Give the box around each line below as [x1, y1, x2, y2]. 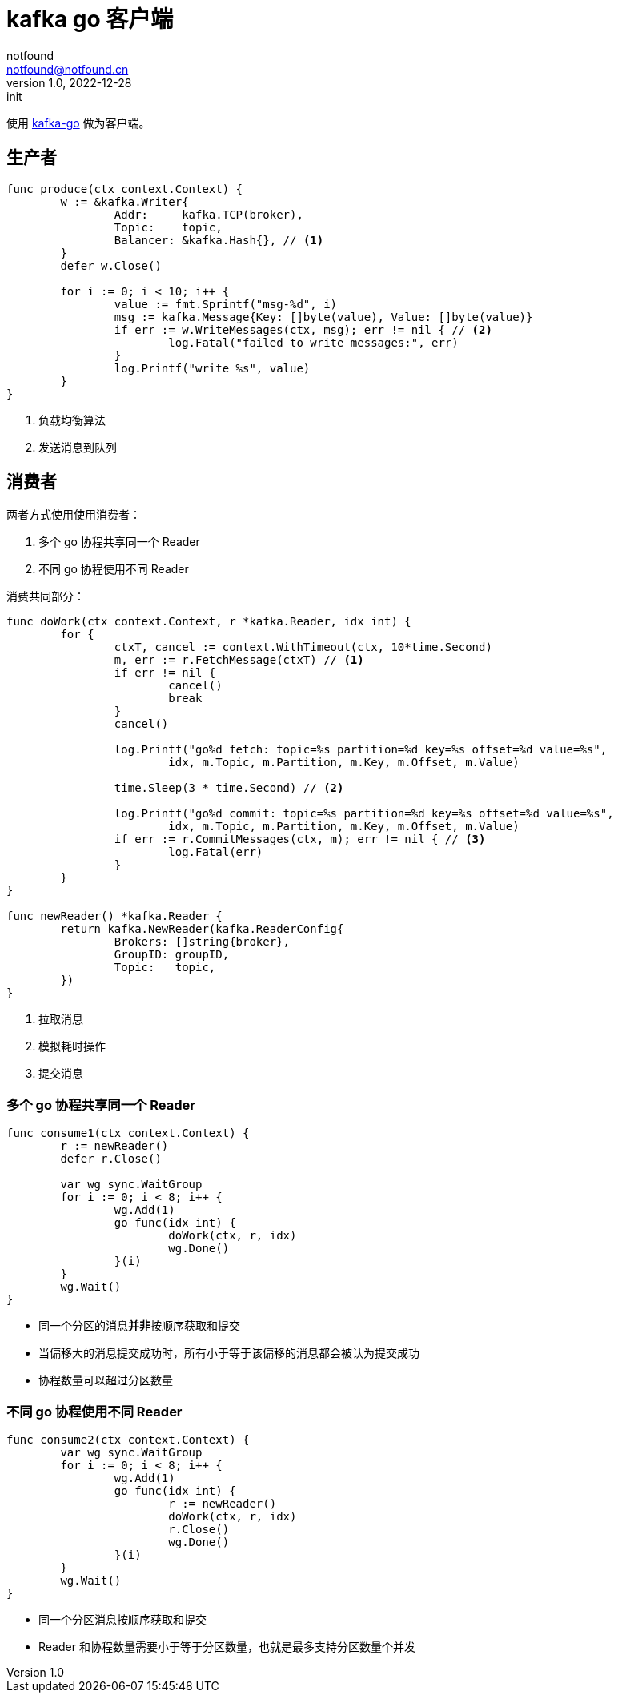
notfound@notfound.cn [6, 62, 129, 76]
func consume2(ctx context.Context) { [6, 1432, 250, 1446]
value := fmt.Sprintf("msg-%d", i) [114, 297, 338, 311]
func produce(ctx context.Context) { [6, 182, 243, 195]
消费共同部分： [6, 589, 85, 604]
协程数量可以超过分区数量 [38, 1373, 173, 1388]
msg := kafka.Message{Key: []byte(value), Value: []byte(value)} [114, 310, 533, 323]
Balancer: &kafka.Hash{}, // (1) [114, 233, 324, 247]
